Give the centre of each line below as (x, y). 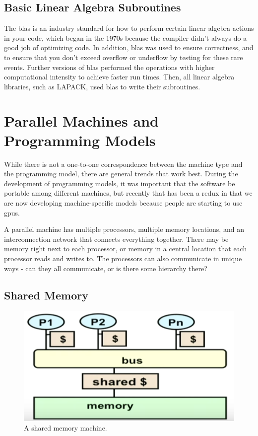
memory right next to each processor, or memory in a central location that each (126, 249)
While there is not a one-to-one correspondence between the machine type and (123, 164)
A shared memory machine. (65, 428)
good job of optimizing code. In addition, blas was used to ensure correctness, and (129, 47)
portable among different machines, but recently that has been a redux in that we (128, 193)
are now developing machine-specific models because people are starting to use (123, 203)
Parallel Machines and (81, 120)
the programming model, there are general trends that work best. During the (121, 174)
